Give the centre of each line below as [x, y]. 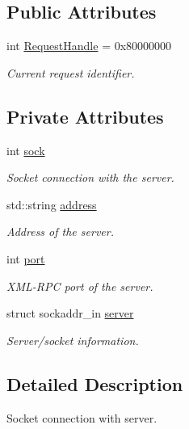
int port [26, 258]
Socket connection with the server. [90, 177]
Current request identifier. [71, 72]
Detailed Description [95, 383]
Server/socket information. [73, 340]
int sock [26, 150]
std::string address [52, 204]
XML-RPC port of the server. [80, 286]
